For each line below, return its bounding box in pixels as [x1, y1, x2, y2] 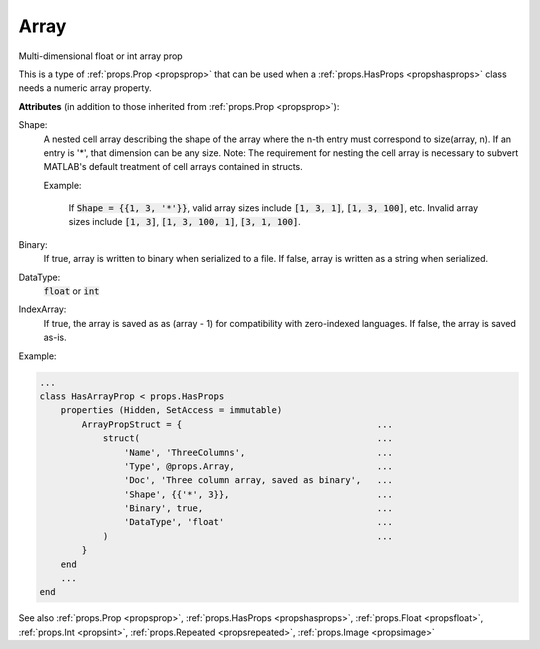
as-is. [43, 331, 67, 344]
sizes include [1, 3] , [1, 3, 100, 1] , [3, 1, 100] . [68, 216, 302, 228]
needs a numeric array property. [18, 82, 152, 94]
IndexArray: [18, 303, 67, 315]
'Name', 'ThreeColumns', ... [123, 446, 394, 458]
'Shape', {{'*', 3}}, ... [123, 488, 394, 500]
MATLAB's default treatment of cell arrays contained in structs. [43, 161, 304, 173]
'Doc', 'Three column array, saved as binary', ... [123, 475, 394, 486]
